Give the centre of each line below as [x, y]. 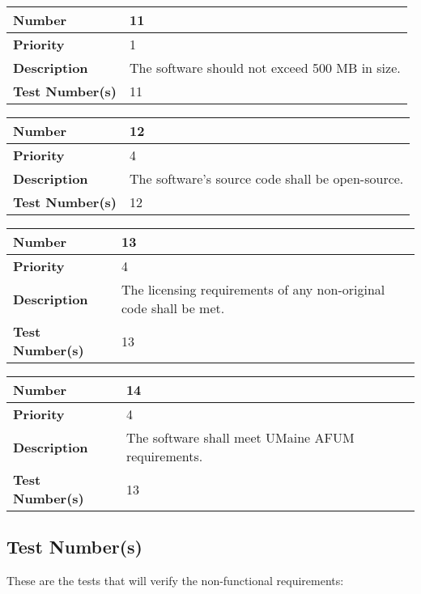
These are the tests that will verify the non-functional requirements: [175, 581]
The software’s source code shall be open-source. [267, 178]
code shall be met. [173, 308]
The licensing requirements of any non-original [253, 289]
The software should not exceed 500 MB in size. [265, 68]
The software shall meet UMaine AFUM [240, 437]
